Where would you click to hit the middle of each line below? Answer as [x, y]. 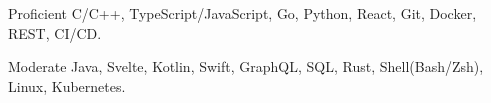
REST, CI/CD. [55, 32]
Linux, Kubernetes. [67, 85]
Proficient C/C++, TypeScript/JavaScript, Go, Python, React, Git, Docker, [242, 13]
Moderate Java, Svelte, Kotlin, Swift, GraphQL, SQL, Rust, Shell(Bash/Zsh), [246, 66]
